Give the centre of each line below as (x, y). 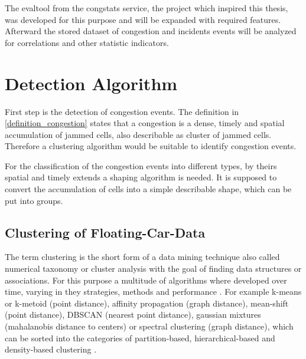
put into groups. (34, 200)
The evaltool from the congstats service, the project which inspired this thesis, (147, 8)
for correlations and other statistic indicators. (87, 42)
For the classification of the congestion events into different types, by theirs (141, 165)
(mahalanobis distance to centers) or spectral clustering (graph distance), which (149, 326)
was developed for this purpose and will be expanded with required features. (143, 19)
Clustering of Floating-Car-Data (105, 232)
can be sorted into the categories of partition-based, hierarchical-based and (140, 337)
